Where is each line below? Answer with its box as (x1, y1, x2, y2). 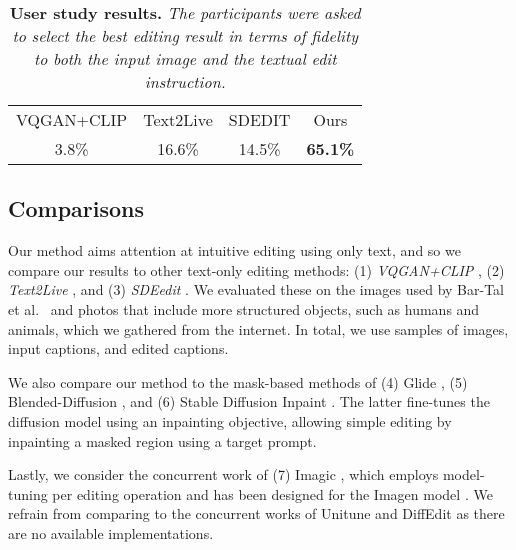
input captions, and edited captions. (8, 338, 229, 359)
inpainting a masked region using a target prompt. (8, 430, 317, 451)
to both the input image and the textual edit (33, 47, 337, 70)
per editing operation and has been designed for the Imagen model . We (52, 483, 493, 504)
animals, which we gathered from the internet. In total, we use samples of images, (8, 318, 509, 339)
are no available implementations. (8, 522, 214, 543)
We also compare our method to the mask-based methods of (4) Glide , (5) (8, 371, 468, 392)
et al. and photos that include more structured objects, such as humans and (8, 298, 480, 319)
